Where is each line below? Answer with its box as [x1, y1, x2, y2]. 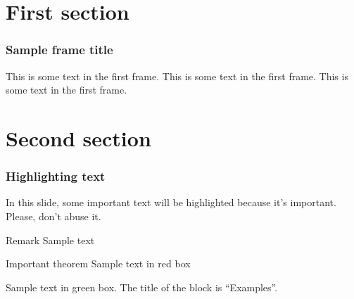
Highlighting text [6, 167, 106, 185]
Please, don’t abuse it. [6, 208, 101, 223]
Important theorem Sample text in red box [6, 256, 191, 271]
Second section [6, 123, 151, 152]
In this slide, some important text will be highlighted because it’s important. [6, 195, 336, 210]
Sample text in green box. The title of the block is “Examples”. [6, 279, 278, 294]
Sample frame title [6, 41, 113, 58]
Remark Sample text [6, 232, 95, 247]
